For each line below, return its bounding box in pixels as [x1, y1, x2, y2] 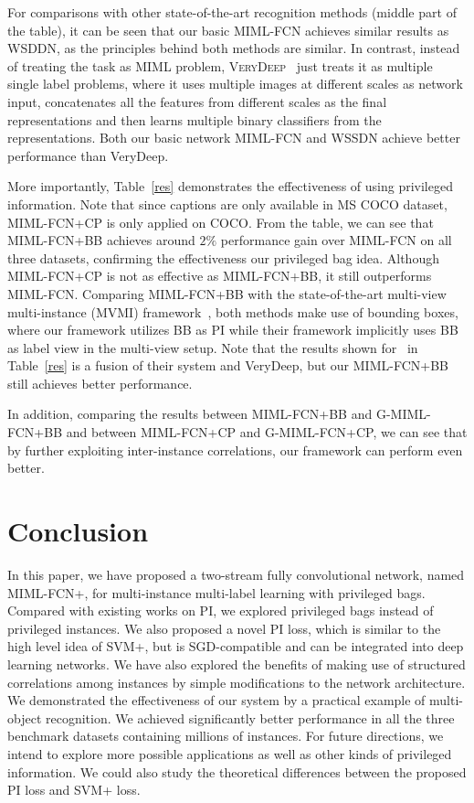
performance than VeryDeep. [7, 145, 169, 165]
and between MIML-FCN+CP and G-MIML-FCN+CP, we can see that [66, 423, 468, 442]
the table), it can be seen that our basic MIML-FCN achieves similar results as [7, 20, 449, 39]
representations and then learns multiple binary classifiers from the [7, 110, 382, 129]
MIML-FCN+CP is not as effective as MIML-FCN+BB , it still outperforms [7, 266, 432, 285]
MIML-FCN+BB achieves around [7, 230, 195, 250]
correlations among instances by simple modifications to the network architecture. [7, 672, 466, 691]
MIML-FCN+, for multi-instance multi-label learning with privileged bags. [7, 583, 426, 602]
